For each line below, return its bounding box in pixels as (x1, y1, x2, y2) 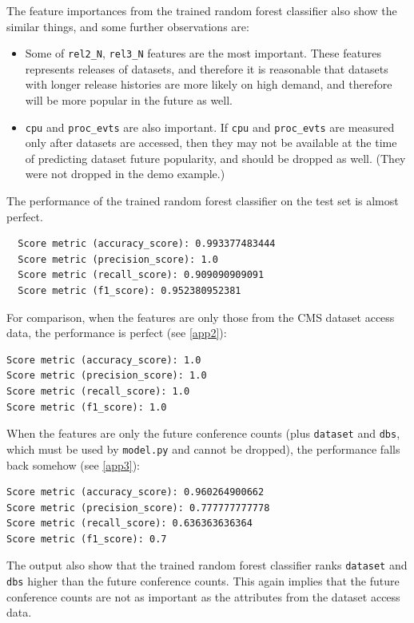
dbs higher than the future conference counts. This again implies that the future (6, 573, 400, 589)
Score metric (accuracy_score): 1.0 (6, 354, 201, 366)
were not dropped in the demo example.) (25, 165, 225, 182)
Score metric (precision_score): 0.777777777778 (6, 502, 270, 514)
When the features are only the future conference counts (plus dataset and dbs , (6, 425, 400, 442)
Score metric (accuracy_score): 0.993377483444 (18, 238, 276, 250)
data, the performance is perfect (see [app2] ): (6, 324, 227, 341)
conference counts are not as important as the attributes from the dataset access (6, 588, 400, 605)
